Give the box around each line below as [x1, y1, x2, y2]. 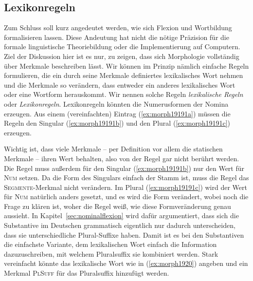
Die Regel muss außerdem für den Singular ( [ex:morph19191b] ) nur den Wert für [4, 163, 244, 173]
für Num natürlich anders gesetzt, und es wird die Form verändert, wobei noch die [4, 191, 249, 202]
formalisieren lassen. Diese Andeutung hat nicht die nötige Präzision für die [4, 32, 229, 42]
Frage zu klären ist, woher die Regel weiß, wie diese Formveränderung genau [4, 201, 231, 211]
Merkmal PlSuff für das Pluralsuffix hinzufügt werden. [4, 268, 169, 278]
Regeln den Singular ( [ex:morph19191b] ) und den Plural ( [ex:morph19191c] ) [4, 118, 230, 128]
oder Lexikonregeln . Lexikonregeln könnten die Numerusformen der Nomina [4, 98, 229, 109]
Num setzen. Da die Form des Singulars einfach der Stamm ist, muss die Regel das [4, 172, 249, 183]
